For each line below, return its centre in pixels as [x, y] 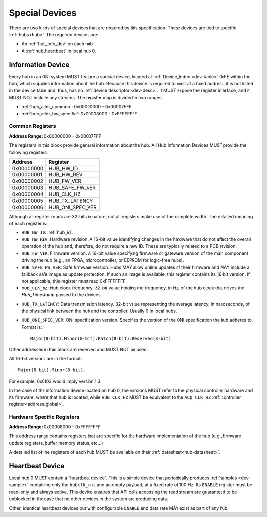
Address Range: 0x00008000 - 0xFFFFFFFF [55, 427]
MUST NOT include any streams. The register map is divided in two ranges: [86, 97]
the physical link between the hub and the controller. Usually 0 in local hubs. [99, 311]
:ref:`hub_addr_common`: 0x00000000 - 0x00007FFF [76, 107]
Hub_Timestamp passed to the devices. [62, 295]
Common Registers [33, 126]
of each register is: [28, 224]
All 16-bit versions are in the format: [45, 358]
